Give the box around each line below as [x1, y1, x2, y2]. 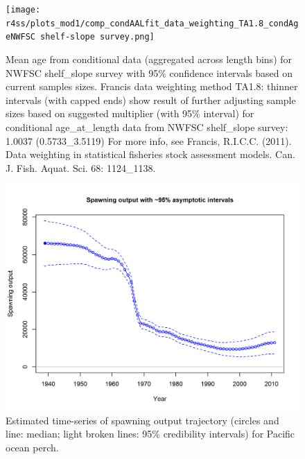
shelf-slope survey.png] [40, 32, 155, 42]
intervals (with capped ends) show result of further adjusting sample [6, 92, 296, 107]
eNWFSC [6, 32, 35, 42]
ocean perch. [6, 440, 59, 454]
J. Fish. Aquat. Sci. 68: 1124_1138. [6, 160, 156, 175]
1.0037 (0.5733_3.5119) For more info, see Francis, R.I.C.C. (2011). [6, 133, 292, 148]
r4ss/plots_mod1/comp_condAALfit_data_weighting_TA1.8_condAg [6, 18, 299, 28]
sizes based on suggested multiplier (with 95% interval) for [6, 106, 254, 121]
